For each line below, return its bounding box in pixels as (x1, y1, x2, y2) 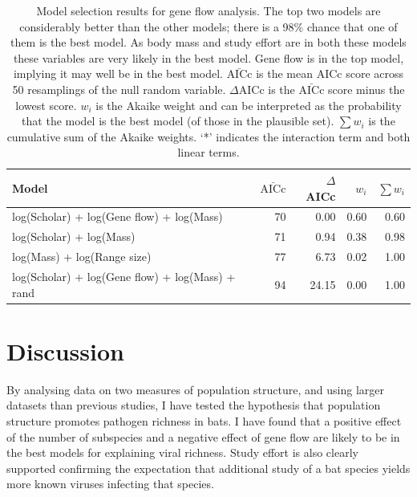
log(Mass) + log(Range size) (12, 248, 152, 265)
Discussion (6, 334, 124, 367)
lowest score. (15, 96, 77, 113)
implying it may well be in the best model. (13, 65, 223, 82)
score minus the (328, 80, 405, 97)
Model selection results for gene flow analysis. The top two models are (36, 2, 381, 18)
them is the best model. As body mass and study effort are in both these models (10, 34, 407, 51)
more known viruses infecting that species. (6, 475, 214, 492)
